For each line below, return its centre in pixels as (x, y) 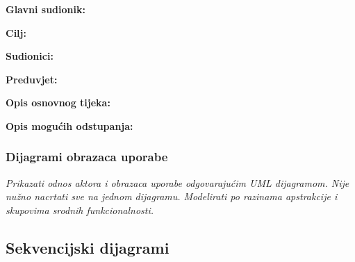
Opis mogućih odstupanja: (69, 125)
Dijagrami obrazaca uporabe (87, 157)
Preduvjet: (32, 79)
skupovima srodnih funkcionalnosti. (80, 210)
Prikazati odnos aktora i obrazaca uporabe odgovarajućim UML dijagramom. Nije (177, 182)
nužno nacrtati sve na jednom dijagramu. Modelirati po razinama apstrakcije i (172, 196)
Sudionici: (30, 56)
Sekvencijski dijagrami (88, 247)
